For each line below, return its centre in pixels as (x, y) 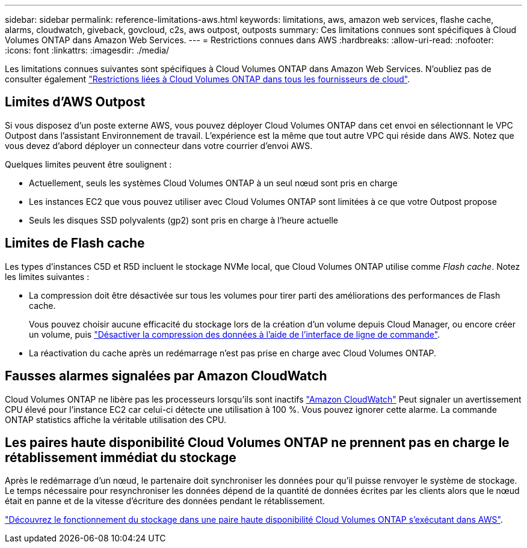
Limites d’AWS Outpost (75, 102)
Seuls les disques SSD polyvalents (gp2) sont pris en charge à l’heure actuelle (183, 220)
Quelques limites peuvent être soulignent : (88, 164)
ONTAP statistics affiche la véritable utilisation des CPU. (116, 419)
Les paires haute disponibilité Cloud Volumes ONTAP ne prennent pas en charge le (257, 442)
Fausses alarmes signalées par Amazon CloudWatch (166, 376)
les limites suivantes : (47, 276)
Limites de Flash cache (75, 243)
